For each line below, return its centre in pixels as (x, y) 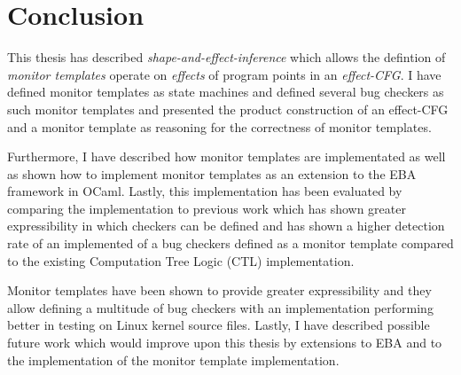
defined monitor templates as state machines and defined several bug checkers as (226, 92)
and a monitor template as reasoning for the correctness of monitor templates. (219, 126)
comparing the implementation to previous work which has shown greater (207, 208)
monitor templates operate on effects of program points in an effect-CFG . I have (224, 74)
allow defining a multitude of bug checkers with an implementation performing (220, 307)
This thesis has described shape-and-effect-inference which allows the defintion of (227, 57)
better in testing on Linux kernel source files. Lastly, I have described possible (219, 325)
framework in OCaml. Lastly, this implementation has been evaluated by (205, 191)
